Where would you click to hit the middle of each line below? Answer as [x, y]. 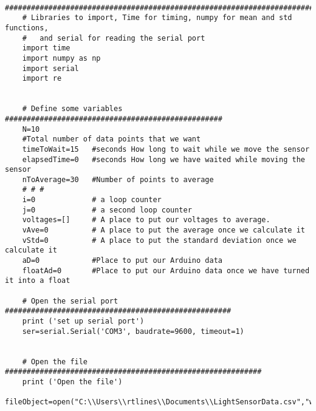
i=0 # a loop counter [92, 200]
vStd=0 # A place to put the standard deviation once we [159, 240]
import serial [50, 68]
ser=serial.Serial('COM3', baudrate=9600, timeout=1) [133, 331]
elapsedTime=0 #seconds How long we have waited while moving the [163, 159]
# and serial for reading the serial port [114, 38]
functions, [27, 28]
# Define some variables [72, 109]
